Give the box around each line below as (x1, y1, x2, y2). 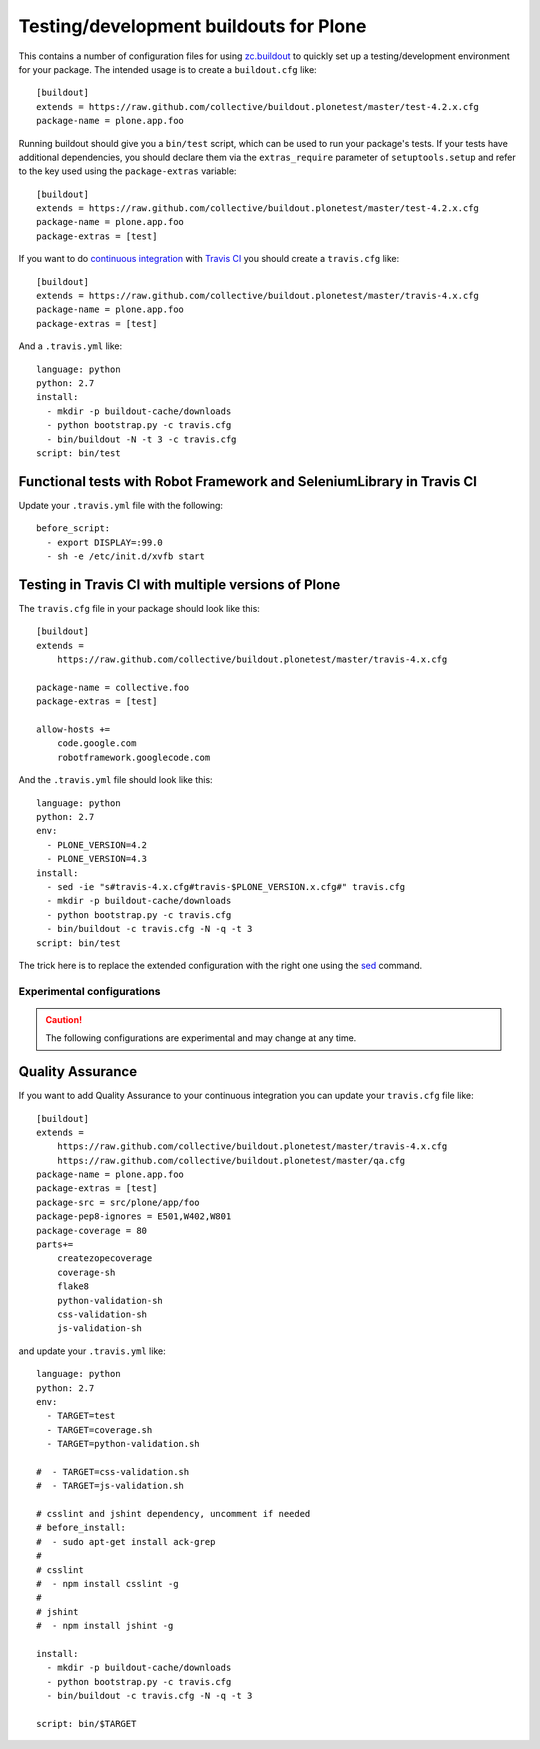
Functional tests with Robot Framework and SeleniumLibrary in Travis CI (18, 473, 477, 490)
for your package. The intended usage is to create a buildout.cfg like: (18, 63, 317, 75)
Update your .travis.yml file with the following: (18, 499, 224, 511)
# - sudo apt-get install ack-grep (36, 1536, 216, 1547)
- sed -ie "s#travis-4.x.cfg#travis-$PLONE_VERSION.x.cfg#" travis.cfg (46, 881, 406, 892)
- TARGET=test (46, 1410, 116, 1422)
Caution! (45, 1013, 83, 1025)
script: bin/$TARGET (36, 1718, 137, 1729)
